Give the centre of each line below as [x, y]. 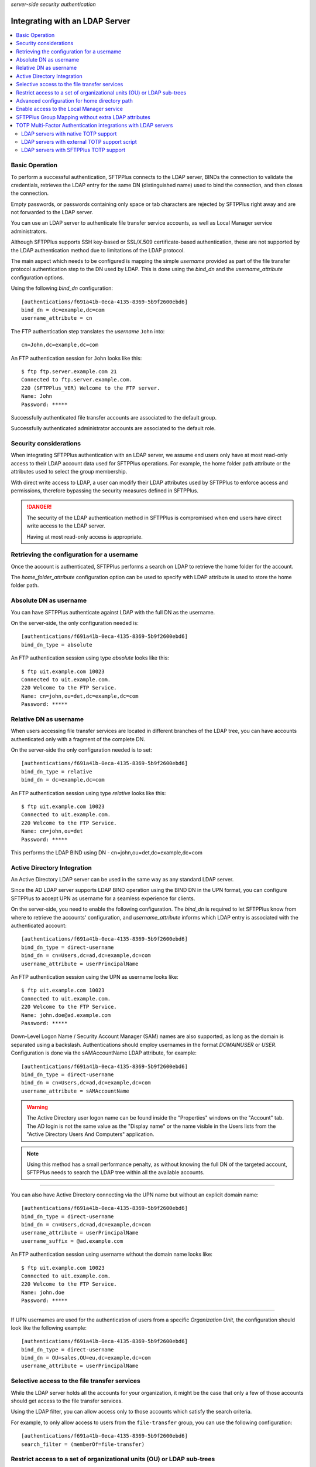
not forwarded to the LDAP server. [52, 212]
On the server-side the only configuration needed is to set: [81, 750]
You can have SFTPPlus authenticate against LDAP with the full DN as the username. [113, 612]
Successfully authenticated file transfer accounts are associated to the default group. [114, 417]
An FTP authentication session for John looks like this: [76, 358]
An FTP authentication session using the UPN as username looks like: [95, 977]
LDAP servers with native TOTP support [69, 133]
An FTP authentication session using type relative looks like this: [88, 793]
